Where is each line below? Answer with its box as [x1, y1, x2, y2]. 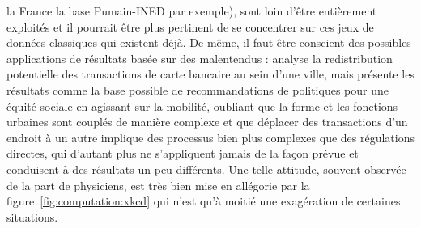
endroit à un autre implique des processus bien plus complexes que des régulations [6, 129, 415, 146]
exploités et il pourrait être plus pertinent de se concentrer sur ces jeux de [6, 18, 374, 35]
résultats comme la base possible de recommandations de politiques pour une [6, 81, 389, 98]
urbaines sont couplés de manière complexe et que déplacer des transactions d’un [6, 113, 408, 130]
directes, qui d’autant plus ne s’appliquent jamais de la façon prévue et [6, 145, 359, 162]
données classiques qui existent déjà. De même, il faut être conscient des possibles [6, 34, 411, 51]
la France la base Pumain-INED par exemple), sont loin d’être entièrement [6, 2, 377, 19]
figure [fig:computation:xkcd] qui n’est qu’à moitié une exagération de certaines [6, 192, 401, 209]
